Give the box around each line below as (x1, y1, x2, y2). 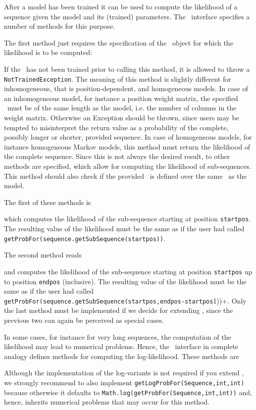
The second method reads (4, 250, 82, 260)
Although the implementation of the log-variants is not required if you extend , (4, 367, 244, 378)
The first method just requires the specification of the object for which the (4, 37, 233, 48)
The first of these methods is (4, 197, 91, 207)
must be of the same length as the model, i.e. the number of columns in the (7, 102, 237, 113)
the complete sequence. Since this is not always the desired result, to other (4, 151, 230, 161)
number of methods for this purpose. (4, 21, 115, 31)
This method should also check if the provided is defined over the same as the (4, 170, 247, 181)
